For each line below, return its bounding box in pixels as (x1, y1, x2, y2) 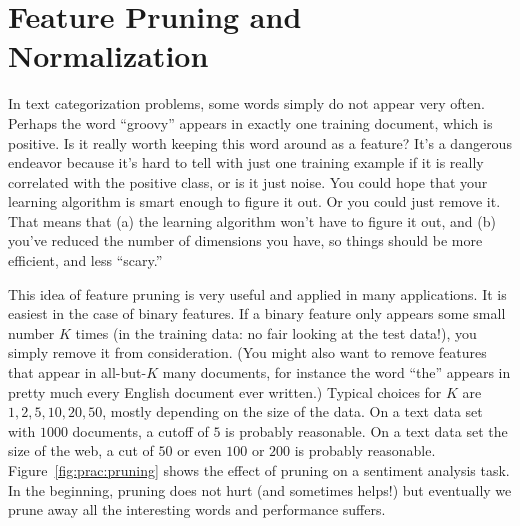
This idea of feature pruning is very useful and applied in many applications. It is (8, 283, 507, 304)
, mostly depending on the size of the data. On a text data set (102, 401, 483, 422)
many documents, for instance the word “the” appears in (162, 362, 511, 383)
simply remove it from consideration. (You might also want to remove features (8, 342, 487, 363)
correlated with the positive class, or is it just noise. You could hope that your (8, 171, 488, 192)
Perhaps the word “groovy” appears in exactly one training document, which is (8, 112, 493, 133)
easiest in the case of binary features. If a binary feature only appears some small (8, 303, 506, 324)
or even (177, 440, 222, 461)
